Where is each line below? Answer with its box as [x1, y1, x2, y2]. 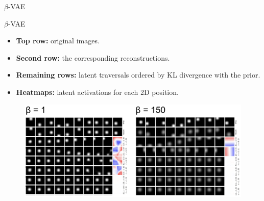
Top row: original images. [16, 35, 100, 46]
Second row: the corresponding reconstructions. [16, 52, 170, 63]
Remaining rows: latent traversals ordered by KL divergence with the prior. [16, 69, 260, 80]
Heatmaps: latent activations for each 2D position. [16, 86, 179, 97]
